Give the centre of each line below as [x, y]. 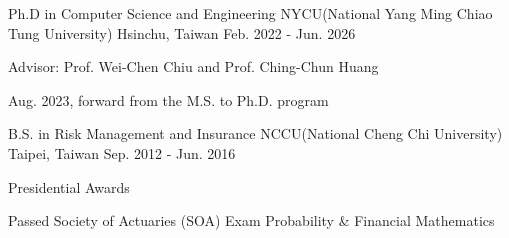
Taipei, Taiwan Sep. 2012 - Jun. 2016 [122, 152]
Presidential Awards [69, 186]
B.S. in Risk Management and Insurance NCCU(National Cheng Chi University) [255, 133]
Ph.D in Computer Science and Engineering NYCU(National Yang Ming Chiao [250, 13]
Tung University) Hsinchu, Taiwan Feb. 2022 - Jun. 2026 [182, 32]
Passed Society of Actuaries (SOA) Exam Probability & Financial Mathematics [251, 220]
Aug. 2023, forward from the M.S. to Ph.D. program [168, 99]
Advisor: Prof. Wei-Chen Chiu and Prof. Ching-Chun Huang [193, 66]
